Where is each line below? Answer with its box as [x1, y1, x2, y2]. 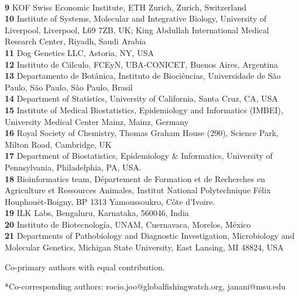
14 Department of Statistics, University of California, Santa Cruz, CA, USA [5, 92, 279, 105]
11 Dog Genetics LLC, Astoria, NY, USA [5, 46, 154, 58]
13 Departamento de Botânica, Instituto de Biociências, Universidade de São [5, 69, 281, 82]
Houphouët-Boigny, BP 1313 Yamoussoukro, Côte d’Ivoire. [5, 195, 215, 207]
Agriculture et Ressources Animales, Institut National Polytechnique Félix [5, 184, 271, 196]
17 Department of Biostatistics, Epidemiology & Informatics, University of [5, 149, 273, 162]
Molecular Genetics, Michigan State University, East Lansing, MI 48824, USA [5, 241, 284, 253]
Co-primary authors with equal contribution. [5, 260, 165, 273]
